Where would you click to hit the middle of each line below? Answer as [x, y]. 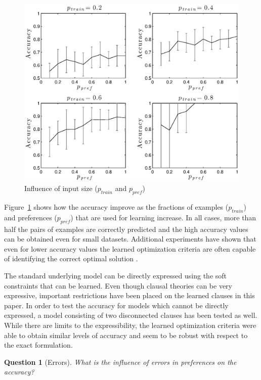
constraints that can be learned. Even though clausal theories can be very [118, 285]
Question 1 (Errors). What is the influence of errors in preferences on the [120, 362]
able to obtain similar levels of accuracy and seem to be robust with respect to [126, 335]
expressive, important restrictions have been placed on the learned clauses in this [129, 295]
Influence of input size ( [61, 188]
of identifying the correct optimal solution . [71, 258]
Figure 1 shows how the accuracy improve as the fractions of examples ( [116, 207]
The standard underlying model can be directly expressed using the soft [116, 276]
